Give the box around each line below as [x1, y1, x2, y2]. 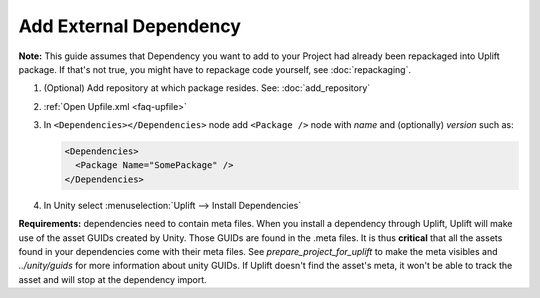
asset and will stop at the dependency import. [18, 273, 207, 285]
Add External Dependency [18, 15, 242, 37]
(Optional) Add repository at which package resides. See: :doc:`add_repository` [43, 82, 371, 94]
